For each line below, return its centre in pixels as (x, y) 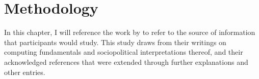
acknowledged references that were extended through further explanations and (126, 62)
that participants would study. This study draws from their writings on (115, 42)
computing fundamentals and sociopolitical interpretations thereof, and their (124, 52)
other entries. (25, 72)
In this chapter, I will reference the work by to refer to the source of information (130, 32)
